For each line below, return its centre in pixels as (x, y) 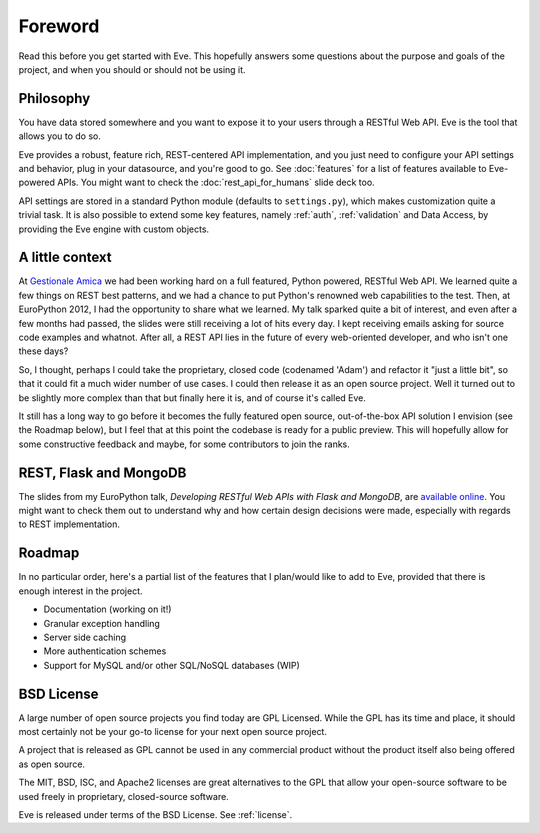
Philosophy (54, 98)
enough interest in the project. (81, 591)
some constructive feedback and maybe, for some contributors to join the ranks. (184, 444)
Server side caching (85, 637)
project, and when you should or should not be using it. (132, 69)
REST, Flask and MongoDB (102, 472)
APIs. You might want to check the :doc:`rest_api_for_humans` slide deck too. (215, 182)
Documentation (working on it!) (107, 609)
